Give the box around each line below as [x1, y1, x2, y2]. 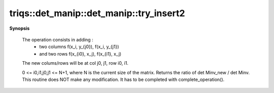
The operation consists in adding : [22, 36, 93, 42]
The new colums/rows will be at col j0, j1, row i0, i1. [22, 60, 129, 66]
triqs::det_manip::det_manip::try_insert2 [9, 8, 185, 19]
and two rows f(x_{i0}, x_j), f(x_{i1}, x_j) [39, 51, 122, 57]
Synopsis [9, 25, 30, 31]
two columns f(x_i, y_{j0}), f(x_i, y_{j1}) [39, 43, 119, 50]
